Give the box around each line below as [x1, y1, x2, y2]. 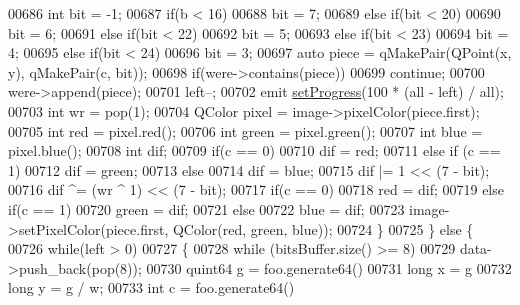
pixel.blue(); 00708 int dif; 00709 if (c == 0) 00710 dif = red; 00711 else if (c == [8, 140, 501, 161]
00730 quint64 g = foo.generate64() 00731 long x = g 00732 [146, 257, 512, 278]
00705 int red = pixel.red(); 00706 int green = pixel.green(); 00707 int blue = [8, 120, 483, 141]
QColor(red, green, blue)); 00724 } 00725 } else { [172, 218, 474, 239]
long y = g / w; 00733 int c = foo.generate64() [8, 277, 295, 298]
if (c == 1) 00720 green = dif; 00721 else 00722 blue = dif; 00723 [8, 198, 405, 219]
